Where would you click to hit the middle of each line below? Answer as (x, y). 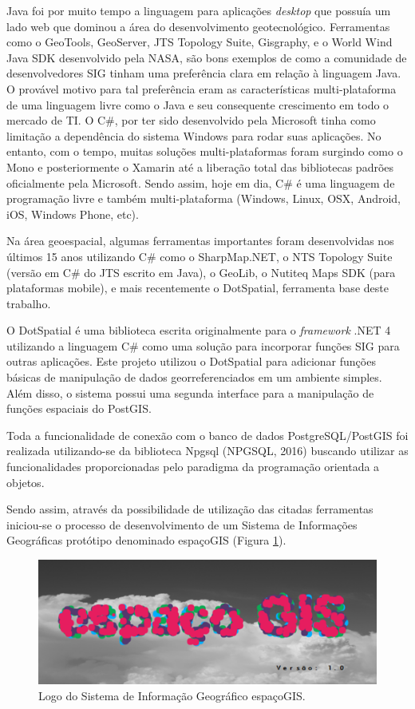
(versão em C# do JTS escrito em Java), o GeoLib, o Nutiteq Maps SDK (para (201, 272)
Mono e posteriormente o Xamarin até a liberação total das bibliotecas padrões (200, 166)
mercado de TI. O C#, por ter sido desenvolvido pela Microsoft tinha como (191, 120)
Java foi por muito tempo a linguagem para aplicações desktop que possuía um (199, 10)
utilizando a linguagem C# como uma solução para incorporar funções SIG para (203, 345)
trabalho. (29, 303)
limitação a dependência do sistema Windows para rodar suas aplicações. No (194, 135)
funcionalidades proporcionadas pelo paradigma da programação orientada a (193, 467)
